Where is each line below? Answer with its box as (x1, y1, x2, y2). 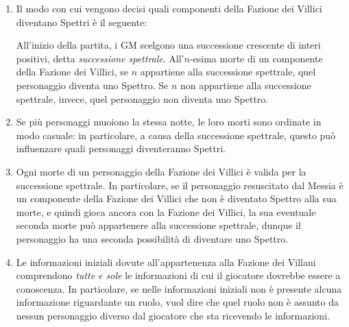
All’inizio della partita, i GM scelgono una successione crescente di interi (16, 38, 321, 52)
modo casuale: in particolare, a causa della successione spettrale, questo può (16, 128, 336, 142)
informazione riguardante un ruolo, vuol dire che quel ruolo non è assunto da (16, 295, 339, 309)
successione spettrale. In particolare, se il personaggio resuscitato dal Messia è (16, 178, 344, 192)
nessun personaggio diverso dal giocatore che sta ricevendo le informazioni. (16, 308, 330, 322)
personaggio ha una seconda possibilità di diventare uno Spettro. (16, 231, 289, 245)
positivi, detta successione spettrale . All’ (16, 51, 184, 65)
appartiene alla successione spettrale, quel (140, 64, 316, 79)
